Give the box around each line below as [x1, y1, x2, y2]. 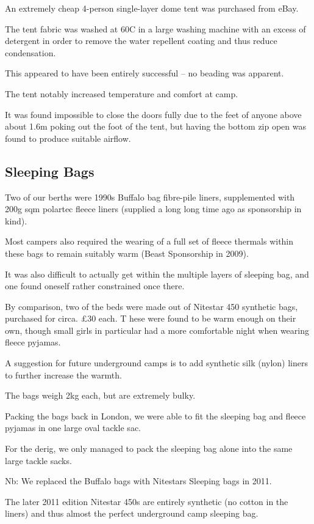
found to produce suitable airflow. [5, 131, 131, 144]
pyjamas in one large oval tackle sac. [5, 421, 141, 434]
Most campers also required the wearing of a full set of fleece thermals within [5, 235, 294, 248]
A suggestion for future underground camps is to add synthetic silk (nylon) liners [5, 356, 308, 369]
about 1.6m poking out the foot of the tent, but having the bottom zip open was [5, 120, 307, 133]
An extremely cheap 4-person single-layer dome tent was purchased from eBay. [5, 2, 299, 14]
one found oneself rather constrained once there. [5, 279, 185, 292]
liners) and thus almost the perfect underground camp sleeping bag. [5, 507, 259, 520]
